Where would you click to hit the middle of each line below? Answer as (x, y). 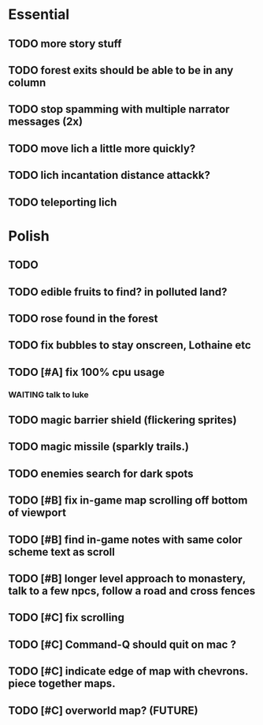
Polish (29, 236)
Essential (39, 15)
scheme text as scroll (62, 552)
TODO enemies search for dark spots (101, 473)
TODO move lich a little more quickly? (102, 149)
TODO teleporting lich (63, 202)
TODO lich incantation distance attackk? (109, 175)
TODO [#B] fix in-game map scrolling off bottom (128, 501)
